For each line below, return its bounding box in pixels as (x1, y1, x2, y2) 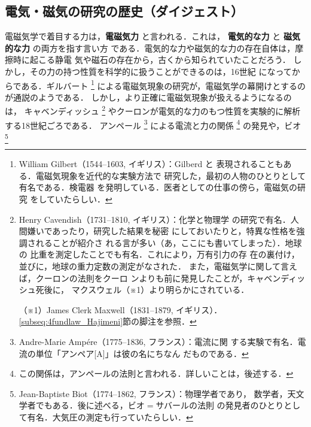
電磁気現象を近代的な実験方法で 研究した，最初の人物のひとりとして (35, 169, 306, 181)
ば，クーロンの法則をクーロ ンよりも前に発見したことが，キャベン (19, 271, 281, 284)
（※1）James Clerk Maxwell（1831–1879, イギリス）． (19, 303, 222, 316)
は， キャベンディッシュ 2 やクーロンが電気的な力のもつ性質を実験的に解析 (5, 103, 301, 117)
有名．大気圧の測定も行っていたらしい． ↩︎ (27, 410, 193, 423)
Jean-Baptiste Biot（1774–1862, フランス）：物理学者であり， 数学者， (19, 387, 288, 399)
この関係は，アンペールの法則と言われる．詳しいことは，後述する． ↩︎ (19, 367, 294, 380)
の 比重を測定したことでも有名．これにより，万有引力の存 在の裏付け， (19, 248, 300, 261)
